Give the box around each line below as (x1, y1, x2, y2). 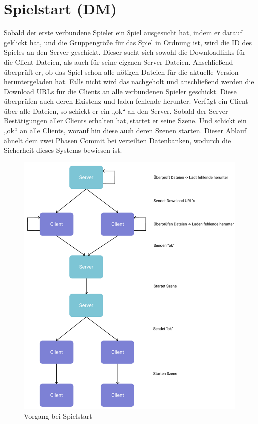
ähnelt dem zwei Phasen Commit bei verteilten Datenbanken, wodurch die (4, 135, 231, 145)
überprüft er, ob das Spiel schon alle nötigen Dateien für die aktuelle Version (4, 66, 239, 77)
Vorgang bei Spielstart (24, 411, 92, 421)
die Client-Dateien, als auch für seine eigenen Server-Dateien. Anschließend (4, 56, 233, 67)
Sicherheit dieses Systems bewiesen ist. (4, 145, 122, 155)
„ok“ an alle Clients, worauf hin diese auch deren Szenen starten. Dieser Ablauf (4, 125, 246, 136)
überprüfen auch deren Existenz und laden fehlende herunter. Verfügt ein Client (4, 96, 248, 106)
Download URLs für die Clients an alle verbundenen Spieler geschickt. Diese (4, 86, 237, 96)
